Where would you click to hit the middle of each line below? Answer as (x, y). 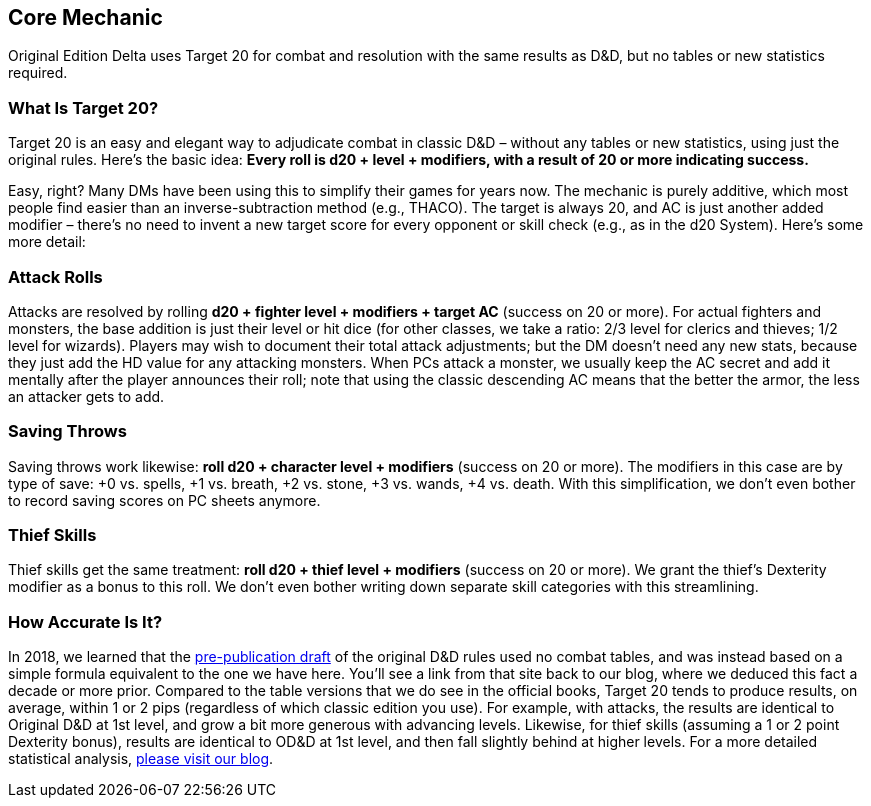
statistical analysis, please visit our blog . (141, 759)
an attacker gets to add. (86, 396)
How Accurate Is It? (85, 621)
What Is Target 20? (83, 107)
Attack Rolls (55, 276)
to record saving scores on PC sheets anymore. (164, 500)
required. (38, 73)
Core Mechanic (85, 17)
